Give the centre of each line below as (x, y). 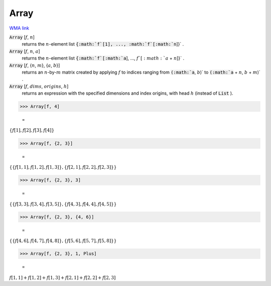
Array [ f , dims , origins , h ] (39, 86)
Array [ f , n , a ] (25, 51)
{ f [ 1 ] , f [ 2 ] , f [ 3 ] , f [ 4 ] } (32, 130)
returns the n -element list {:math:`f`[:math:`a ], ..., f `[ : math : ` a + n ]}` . (103, 58)
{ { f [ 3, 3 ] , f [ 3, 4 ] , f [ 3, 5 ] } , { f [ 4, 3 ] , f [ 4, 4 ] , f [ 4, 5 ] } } (63, 204)
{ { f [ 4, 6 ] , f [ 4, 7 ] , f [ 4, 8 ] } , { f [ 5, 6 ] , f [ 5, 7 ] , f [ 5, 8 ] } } (63, 241)
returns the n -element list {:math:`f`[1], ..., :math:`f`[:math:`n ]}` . (103, 44)
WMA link (19, 28)
